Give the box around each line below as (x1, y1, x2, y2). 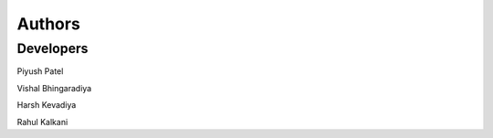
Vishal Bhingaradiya (16, 82, 92, 93)
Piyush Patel (16, 66, 64, 77)
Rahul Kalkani (16, 116, 68, 127)
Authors (16, 14, 81, 34)
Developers (16, 40, 89, 57)
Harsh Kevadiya (16, 100, 77, 111)
